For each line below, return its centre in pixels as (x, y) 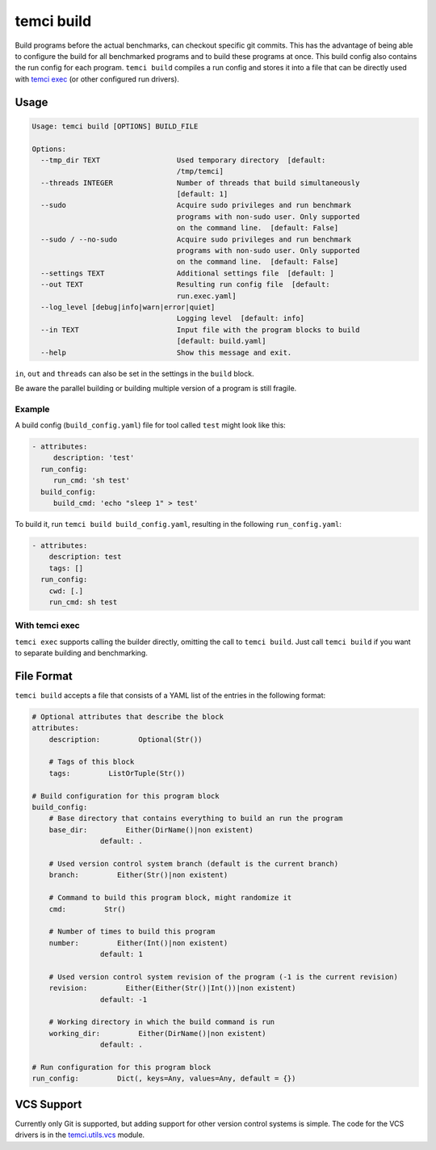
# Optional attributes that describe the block (128, 716)
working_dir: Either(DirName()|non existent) (157, 1033)
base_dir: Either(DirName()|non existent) (151, 830)
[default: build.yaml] (221, 341)
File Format (44, 676)
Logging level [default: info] (241, 318)
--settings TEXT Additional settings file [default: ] (188, 273)
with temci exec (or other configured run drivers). (97, 79)
